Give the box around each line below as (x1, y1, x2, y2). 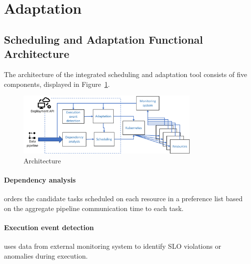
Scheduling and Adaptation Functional (4, 31, 203, 47)
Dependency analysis (4, 175, 76, 185)
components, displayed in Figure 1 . (4, 79, 110, 89)
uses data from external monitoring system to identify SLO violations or (4, 241, 221, 251)
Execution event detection (4, 222, 94, 233)
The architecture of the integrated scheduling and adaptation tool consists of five (4, 69, 247, 79)
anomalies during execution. (4, 250, 88, 261)
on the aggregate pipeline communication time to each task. (4, 203, 184, 213)
